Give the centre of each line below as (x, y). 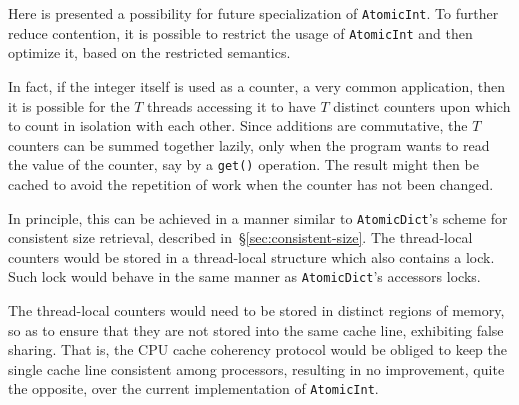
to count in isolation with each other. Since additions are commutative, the (238, 125)
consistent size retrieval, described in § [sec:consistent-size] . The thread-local (240, 237)
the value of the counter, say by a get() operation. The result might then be (243, 164)
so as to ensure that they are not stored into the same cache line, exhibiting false (256, 329)
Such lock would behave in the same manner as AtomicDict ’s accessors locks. (244, 276)
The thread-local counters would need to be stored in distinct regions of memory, (256, 310)
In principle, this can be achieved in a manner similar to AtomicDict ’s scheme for (258, 217)
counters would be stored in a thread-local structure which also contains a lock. (251, 256)
